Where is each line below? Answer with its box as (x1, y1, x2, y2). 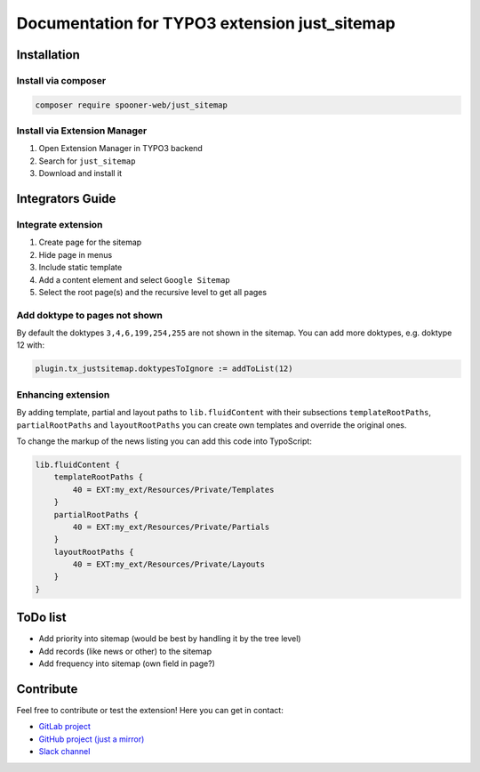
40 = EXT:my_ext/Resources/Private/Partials (72, 521, 270, 532)
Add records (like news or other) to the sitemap (38, 646, 212, 656)
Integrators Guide (16, 191, 116, 206)
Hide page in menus (38, 249, 113, 260)
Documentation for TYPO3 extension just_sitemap (16, 13, 396, 33)
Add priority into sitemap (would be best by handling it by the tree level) (38, 633, 301, 644)
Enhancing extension (16, 388, 110, 400)
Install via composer (16, 74, 107, 86)
